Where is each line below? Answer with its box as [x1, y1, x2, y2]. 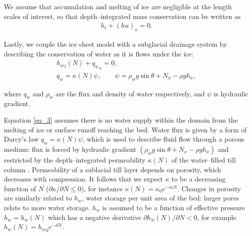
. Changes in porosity [177, 183, 241, 193]
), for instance [81, 183, 123, 193]
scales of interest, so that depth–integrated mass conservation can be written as [4, 11, 241, 21]
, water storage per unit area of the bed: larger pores [82, 193, 239, 203]
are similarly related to [4, 193, 72, 203]
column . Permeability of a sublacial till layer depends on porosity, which [4, 164, 221, 174]
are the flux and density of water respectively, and [55, 88, 205, 98]
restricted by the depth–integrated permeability [4, 155, 146, 165]
